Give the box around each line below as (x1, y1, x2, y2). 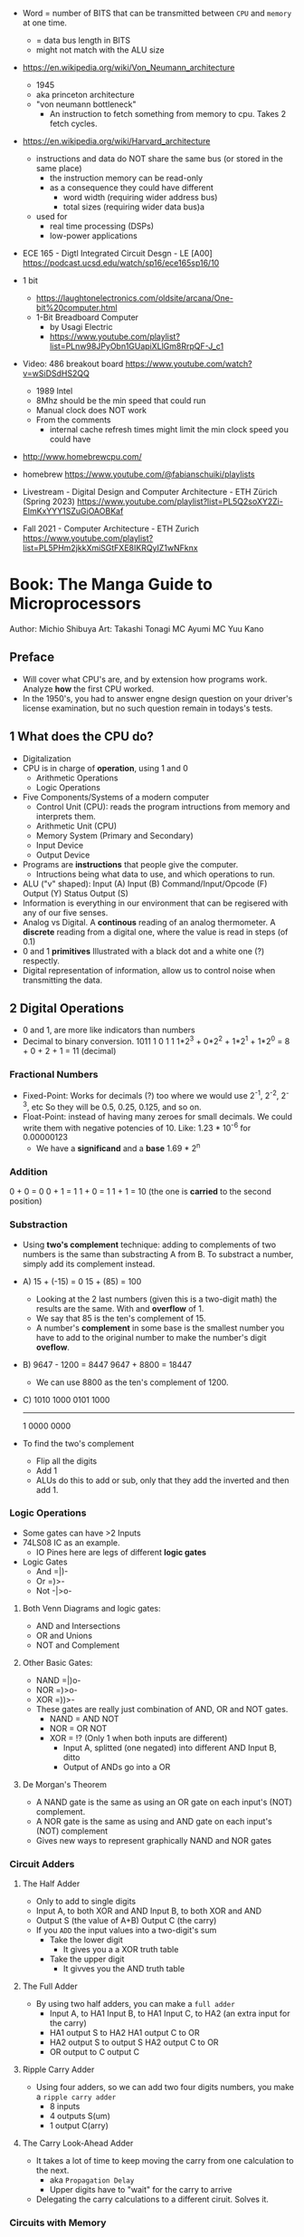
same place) (35, 163, 83, 173)
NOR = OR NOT (49, 1722, 108, 1734)
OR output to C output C (49, 2047, 140, 2058)
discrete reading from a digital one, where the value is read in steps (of (22, 926, 289, 937)
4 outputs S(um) (49, 2111, 110, 2122)
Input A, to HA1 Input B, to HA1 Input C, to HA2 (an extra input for (49, 2008, 290, 2019)
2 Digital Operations (9, 1001, 125, 1016)
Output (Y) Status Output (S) (22, 887, 129, 898)
